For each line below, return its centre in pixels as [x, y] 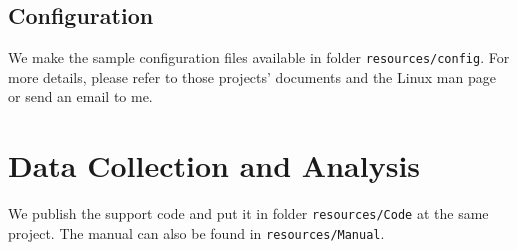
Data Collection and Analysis [214, 165]
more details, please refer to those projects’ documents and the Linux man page [252, 76]
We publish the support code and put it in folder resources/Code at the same [248, 213]
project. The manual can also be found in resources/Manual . [196, 232]
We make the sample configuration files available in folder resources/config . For [259, 57]
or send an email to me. [80, 96]
